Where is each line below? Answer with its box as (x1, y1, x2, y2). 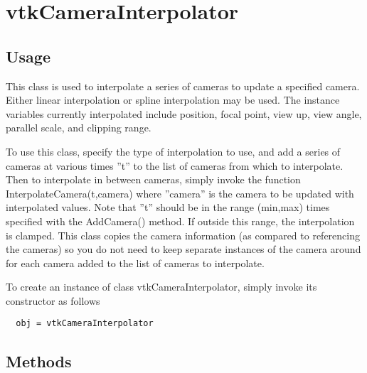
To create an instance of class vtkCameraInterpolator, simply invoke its (6, 279, 317, 294)
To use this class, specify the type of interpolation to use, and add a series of (6, 144, 341, 158)
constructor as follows (6, 293, 100, 308)
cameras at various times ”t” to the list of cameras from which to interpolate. (6, 158, 344, 173)
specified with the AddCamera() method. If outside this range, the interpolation (6, 213, 355, 228)
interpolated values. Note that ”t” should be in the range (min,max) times (6, 200, 330, 215)
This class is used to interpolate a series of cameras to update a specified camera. (6, 78, 360, 93)
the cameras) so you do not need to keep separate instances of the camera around (6, 242, 361, 256)
